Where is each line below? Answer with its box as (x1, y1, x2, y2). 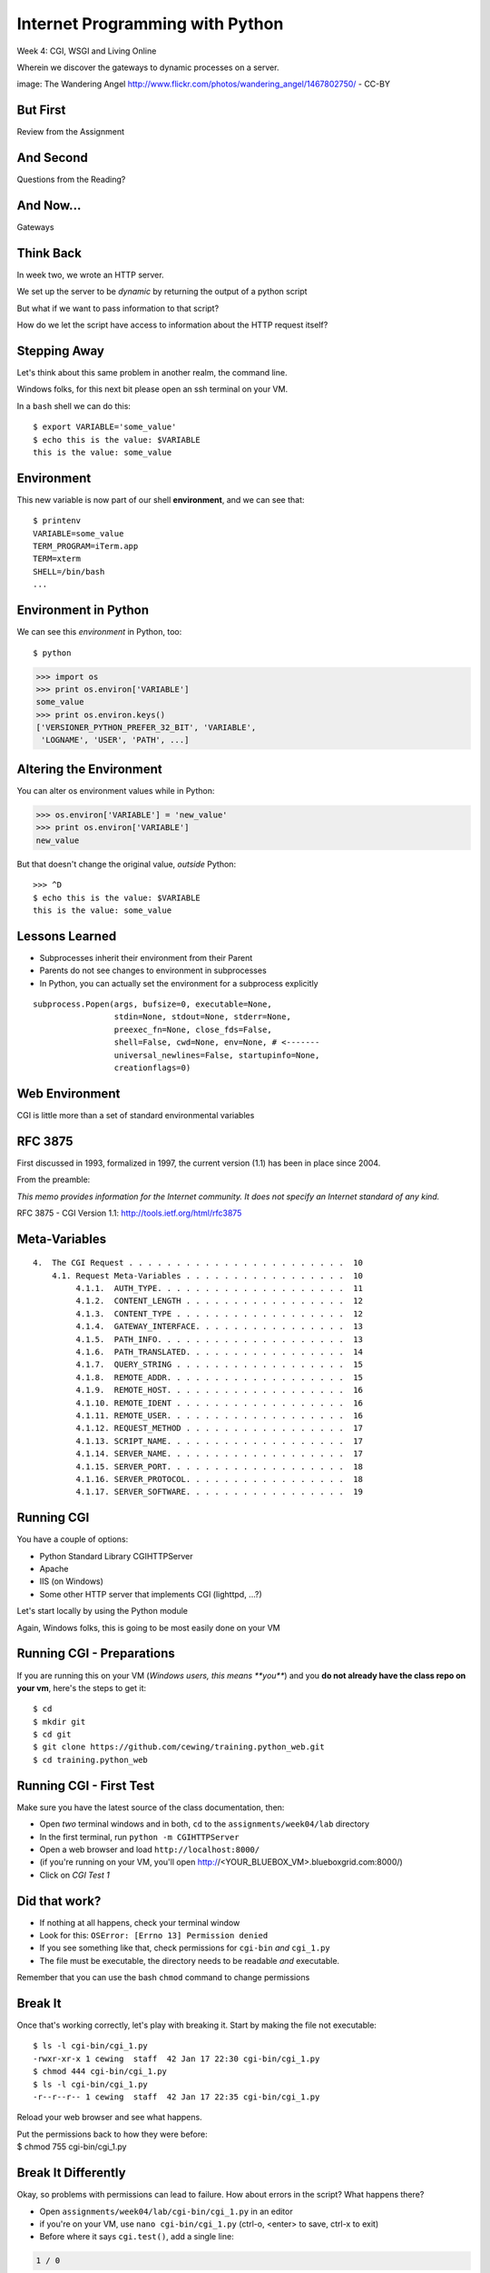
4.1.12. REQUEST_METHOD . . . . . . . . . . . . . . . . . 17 (75, 1423, 363, 1434)
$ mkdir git (33, 1717, 86, 1727)
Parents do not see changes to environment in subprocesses (39, 965, 267, 976)
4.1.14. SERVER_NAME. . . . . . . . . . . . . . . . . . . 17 (75, 1448, 363, 1459)
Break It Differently (16, 2165, 126, 2181)
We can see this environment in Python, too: (16, 626, 182, 637)
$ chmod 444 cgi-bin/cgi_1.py (33, 2067, 168, 2077)
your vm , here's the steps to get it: (16, 1682, 147, 1693)
